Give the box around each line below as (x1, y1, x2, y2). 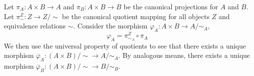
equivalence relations (4, 21, 66, 31)
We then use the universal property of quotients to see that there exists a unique (4, 40, 246, 51)
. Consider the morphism (73, 21, 148, 31)
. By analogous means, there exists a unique (118, 50, 250, 60)
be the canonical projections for (123, 1, 218, 11)
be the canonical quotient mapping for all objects (62, 11, 209, 21)
